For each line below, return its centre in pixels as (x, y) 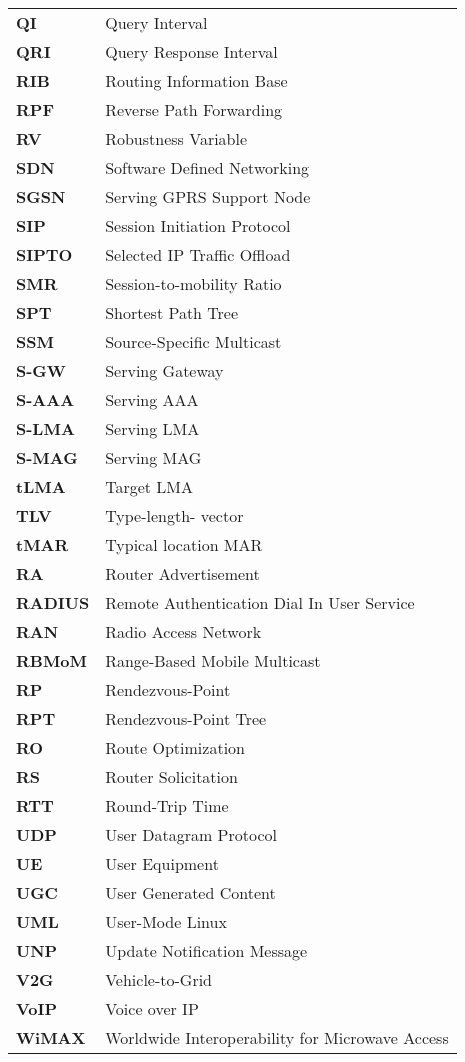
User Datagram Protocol (191, 834)
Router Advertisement (182, 573)
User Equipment (162, 863)
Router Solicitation (171, 776)
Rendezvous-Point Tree (186, 718)
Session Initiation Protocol (198, 225)
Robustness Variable (176, 138)
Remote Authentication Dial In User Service (260, 602)
